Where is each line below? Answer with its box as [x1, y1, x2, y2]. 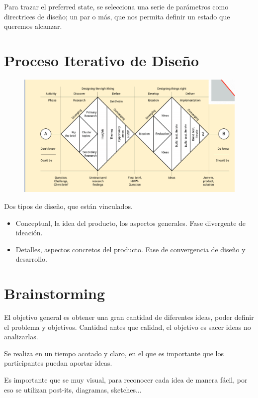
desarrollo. [15, 254, 47, 264]
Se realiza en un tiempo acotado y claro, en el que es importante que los [4, 348, 224, 358]
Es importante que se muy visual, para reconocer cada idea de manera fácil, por [4, 375, 248, 385]
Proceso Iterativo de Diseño [4, 50, 199, 70]
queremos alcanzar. [4, 21, 62, 31]
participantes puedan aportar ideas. [4, 358, 112, 368]
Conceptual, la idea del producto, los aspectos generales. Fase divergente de [15, 217, 246, 228]
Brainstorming [4, 283, 105, 303]
